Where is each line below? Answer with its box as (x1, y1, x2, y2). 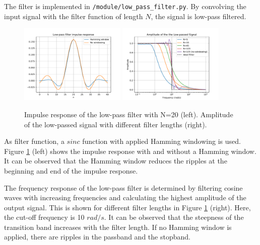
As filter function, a (4, 136, 64, 146)
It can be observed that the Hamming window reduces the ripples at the (4, 155, 227, 166)
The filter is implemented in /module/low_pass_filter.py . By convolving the (4, 1, 246, 11)
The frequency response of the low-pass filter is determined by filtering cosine (4, 182, 243, 193)
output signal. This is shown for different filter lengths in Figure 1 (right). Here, (4, 202, 251, 212)
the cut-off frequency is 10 (4, 212, 85, 222)
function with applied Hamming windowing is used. (82, 136, 241, 146)
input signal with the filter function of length (4, 11, 143, 21)
